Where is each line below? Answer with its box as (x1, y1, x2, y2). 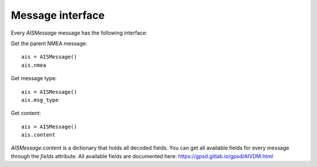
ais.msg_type (21, 97, 59, 103)
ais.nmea (21, 62, 46, 69)
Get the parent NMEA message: (11, 40, 87, 47)
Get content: (11, 110, 41, 117)
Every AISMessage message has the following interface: (11, 29, 148, 36)
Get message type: (11, 75, 57, 82)
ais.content (21, 132, 56, 138)
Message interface (11, 9, 105, 22)
